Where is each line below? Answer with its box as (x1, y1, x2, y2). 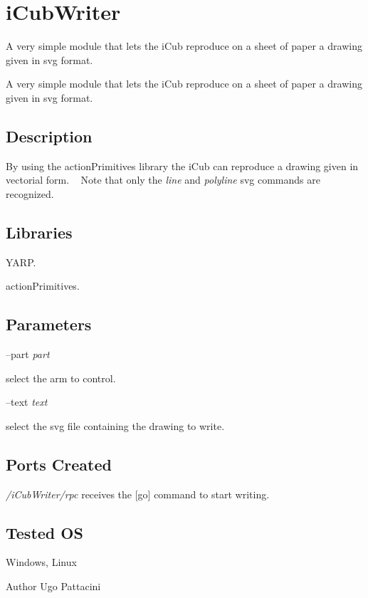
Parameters (6, 313, 92, 335)
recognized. (6, 186, 54, 201)
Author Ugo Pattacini (6, 579, 101, 594)
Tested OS (6, 521, 83, 543)
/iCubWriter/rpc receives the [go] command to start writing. (6, 486, 270, 501)
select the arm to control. (6, 370, 116, 385)
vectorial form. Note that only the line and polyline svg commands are (6, 172, 320, 187)
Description (6, 125, 93, 147)
